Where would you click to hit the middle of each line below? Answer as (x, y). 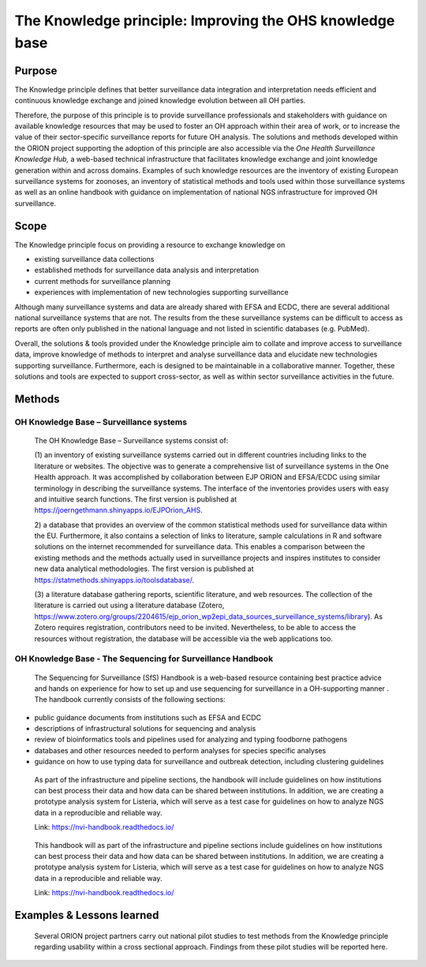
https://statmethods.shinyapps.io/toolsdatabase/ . (114, 580)
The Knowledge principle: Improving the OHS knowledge (205, 21)
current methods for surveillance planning (103, 281)
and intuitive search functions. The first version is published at (136, 499)
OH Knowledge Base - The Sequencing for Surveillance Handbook (144, 659)
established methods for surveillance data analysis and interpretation (147, 270)
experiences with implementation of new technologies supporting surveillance (161, 293)
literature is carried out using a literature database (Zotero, (129, 605)
